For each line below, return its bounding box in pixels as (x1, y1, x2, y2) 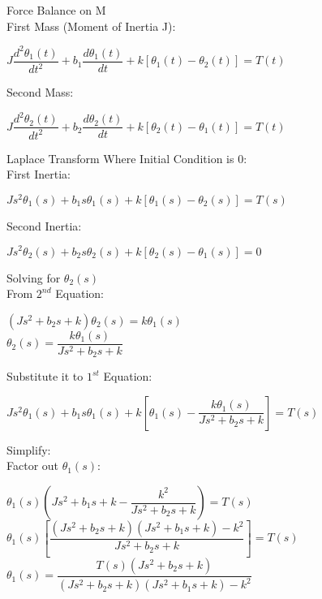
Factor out (6, 457, 59, 474)
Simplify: (6, 441, 51, 458)
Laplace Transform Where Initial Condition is (6, 149, 234, 166)
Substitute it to (6, 368, 84, 385)
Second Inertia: (6, 217, 82, 234)
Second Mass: (6, 84, 74, 101)
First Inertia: (6, 166, 71, 183)
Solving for (6, 269, 61, 286)
